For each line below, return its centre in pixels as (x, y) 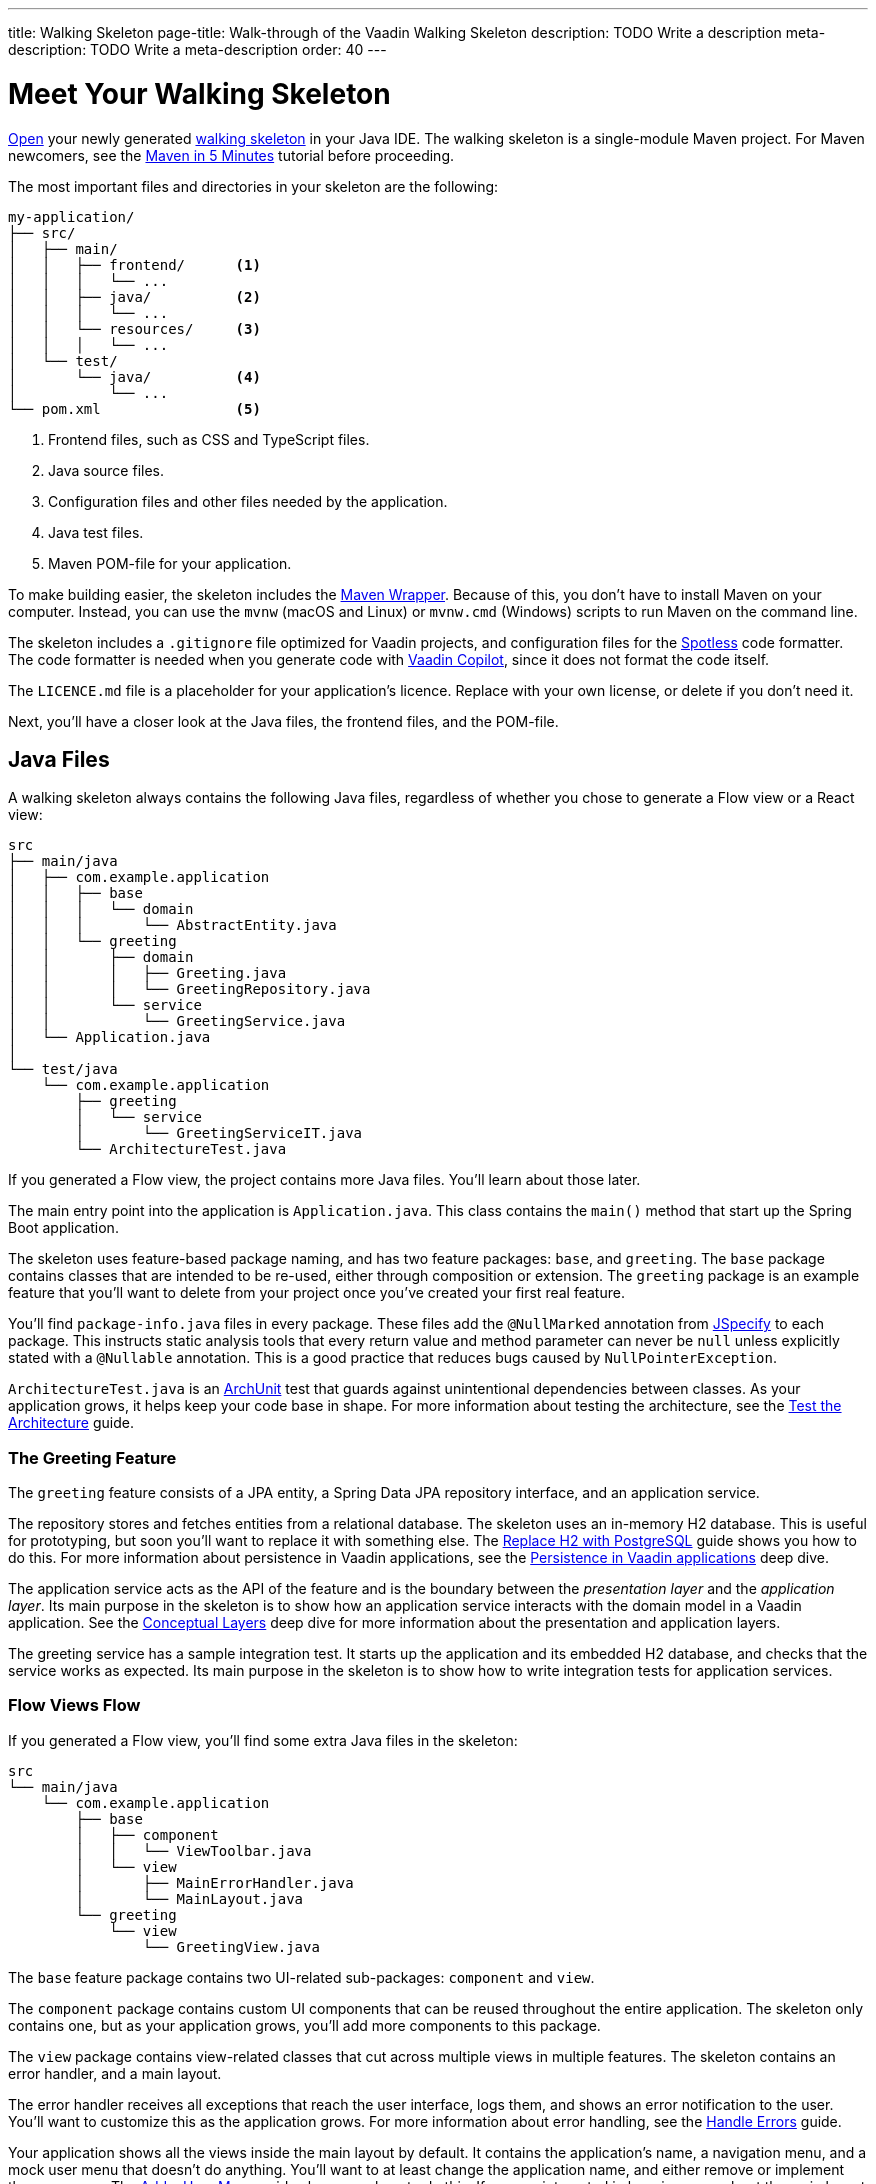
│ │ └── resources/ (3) (134, 328)
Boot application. (63, 1228)
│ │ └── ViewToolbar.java (193, 1850)
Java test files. (96, 532)
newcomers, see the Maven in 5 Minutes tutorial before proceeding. (231, 155)
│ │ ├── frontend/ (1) (134, 264)
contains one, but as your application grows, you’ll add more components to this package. (304, 2025)
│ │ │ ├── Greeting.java (147, 973)
